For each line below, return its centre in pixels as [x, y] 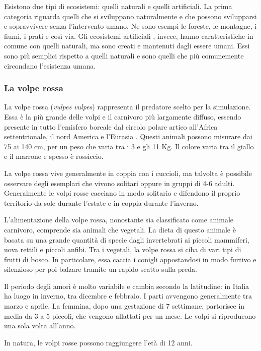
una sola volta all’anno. [40, 326]
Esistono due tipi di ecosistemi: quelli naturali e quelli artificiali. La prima [118, 6]
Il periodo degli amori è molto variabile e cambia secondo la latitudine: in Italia [127, 286]
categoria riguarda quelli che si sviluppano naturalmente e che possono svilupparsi [130, 16]
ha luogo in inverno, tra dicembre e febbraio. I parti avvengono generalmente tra [128, 296]
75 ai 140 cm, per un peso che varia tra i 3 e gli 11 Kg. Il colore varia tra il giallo [129, 146]
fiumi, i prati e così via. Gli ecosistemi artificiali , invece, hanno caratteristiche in [129, 36]
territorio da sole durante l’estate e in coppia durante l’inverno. [101, 202]
